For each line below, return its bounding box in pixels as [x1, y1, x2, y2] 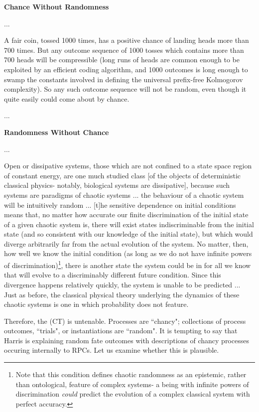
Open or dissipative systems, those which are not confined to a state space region [4, 160, 252, 171]
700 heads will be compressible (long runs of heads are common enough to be [4, 54, 240, 65]
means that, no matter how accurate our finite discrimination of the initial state [4, 209, 249, 220]
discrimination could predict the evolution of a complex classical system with [15, 389, 250, 399]
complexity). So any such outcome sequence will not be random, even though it [4, 84, 247, 94]
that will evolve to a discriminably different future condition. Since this [4, 270, 221, 280]
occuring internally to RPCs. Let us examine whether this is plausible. [4, 345, 219, 355]
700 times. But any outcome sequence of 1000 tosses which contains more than [4, 44, 244, 55]
